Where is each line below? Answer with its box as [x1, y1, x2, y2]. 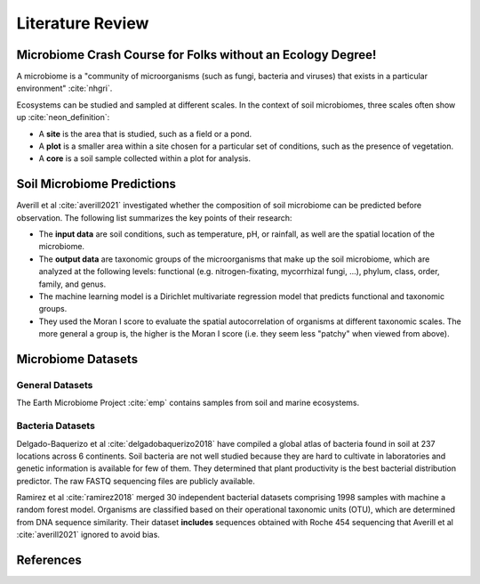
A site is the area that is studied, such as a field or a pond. [38, 128, 252, 139]
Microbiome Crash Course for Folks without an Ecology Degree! [16, 47, 377, 62]
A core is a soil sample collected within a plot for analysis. [38, 153, 252, 164]
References [16, 553, 82, 568]
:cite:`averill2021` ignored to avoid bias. [16, 530, 160, 540]
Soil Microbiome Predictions [16, 176, 177, 191]
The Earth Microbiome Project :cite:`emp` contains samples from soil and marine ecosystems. [16, 397, 360, 409]
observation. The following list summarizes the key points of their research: [16, 212, 292, 223]
